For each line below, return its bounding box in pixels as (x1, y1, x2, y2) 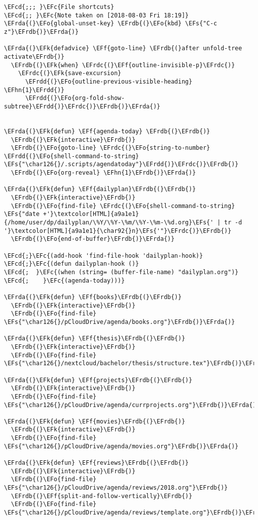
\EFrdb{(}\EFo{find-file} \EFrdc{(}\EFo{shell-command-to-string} (11, 202, 235, 209)
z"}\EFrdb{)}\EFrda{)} (4, 28, 79, 35)
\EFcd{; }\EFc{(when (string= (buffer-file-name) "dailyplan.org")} (4, 269, 239, 276)
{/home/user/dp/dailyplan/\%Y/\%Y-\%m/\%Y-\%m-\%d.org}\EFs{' (4, 219, 214, 226)
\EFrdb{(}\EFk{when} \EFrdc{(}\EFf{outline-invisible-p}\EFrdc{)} (11, 61, 235, 69)
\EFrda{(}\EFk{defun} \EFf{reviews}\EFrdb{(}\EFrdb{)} (4, 459, 189, 467)
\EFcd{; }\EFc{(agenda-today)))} (4, 277, 125, 284)
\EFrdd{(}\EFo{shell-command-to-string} (4, 152, 139, 160)
